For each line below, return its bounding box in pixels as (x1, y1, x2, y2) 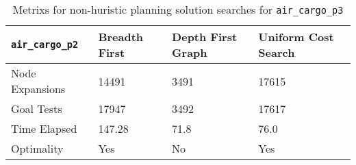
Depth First (172, 29, 238, 45)
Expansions (11, 81, 66, 97)
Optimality (11, 140, 64, 156)
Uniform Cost (258, 29, 334, 45)
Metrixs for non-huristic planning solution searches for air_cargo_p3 (12, 1, 344, 17)
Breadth (98, 29, 144, 45)
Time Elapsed (11, 120, 77, 136)
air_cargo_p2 (11, 39, 79, 50)
